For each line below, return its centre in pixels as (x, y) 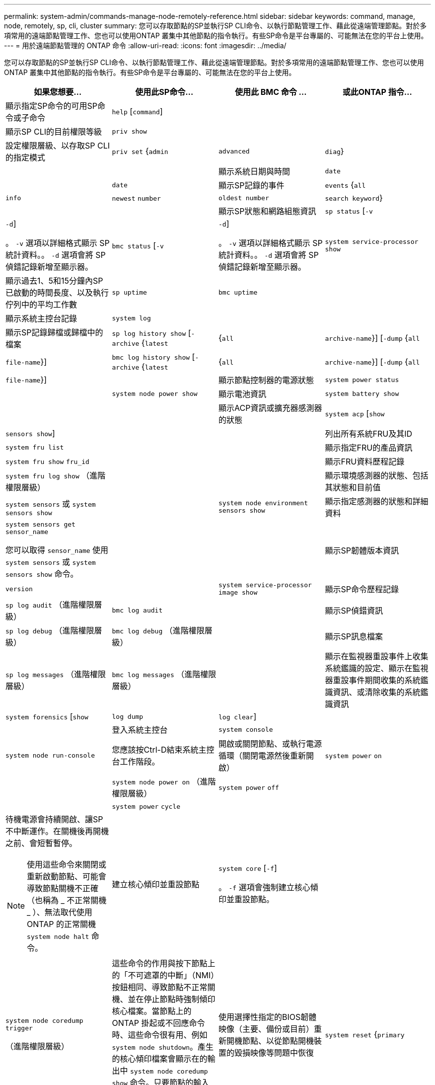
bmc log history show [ (153, 357)
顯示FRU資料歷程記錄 (365, 462)
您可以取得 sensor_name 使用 (57, 550)
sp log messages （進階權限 (56, 674)
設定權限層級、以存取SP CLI (58, 146)
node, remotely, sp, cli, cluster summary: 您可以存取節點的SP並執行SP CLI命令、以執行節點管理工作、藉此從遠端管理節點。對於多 (216, 26)
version (19, 589)
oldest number (244, 198)
